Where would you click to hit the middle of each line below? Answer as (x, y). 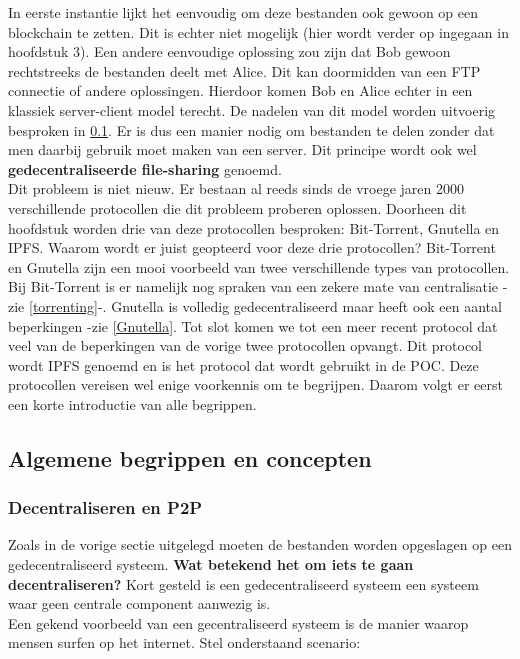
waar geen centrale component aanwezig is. (139, 603)
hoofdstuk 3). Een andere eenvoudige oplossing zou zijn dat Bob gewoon (229, 51)
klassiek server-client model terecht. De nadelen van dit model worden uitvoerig (252, 109)
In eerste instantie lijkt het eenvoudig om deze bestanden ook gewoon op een (243, 12)
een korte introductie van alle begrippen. (132, 403)
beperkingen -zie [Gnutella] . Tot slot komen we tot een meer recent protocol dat (253, 325)
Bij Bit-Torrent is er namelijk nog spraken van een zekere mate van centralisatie (253, 286)
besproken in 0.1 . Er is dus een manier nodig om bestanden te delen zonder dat (251, 129)
